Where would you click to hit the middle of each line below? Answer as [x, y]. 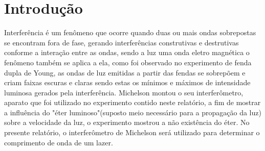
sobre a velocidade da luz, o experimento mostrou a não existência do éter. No [127, 122]
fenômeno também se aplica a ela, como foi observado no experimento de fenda [128, 62]
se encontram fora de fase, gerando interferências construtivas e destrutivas [122, 42]
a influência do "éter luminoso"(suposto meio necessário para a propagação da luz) [133, 112]
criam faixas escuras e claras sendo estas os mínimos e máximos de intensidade [127, 82]
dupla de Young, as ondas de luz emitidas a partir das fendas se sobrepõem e [125, 72]
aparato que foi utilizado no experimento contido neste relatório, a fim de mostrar [132, 102]
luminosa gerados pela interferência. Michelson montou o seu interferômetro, [124, 92]
